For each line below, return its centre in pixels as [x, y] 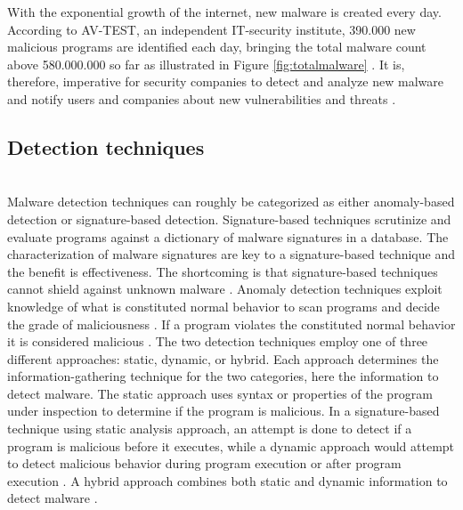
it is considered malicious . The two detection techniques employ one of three [218, 341]
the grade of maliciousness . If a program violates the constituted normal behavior [231, 324]
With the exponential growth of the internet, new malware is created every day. [224, 12]
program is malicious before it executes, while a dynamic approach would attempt [231, 445]
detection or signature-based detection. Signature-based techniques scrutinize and [229, 219]
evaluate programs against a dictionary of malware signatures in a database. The [228, 236]
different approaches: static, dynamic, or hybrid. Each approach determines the [223, 358]
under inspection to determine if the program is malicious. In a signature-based [223, 411]
